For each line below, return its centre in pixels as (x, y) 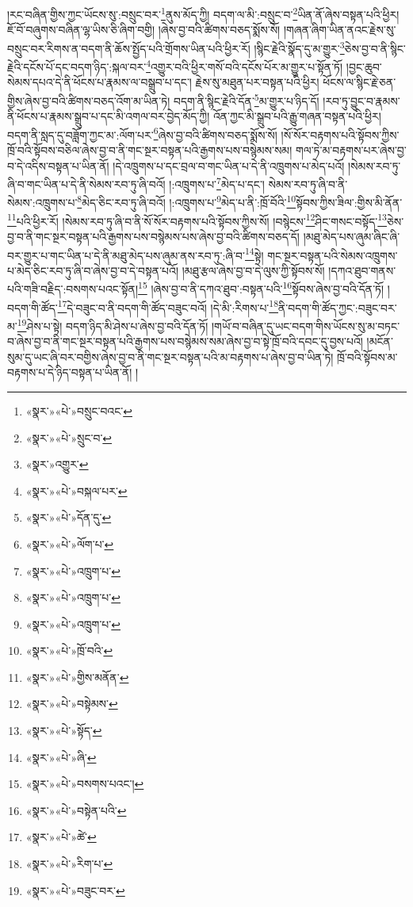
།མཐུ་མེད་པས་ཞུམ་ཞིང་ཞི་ (352, 236)
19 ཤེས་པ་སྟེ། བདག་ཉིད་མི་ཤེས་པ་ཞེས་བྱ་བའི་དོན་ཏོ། (113, 324)
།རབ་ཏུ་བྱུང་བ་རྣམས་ (361, 100)
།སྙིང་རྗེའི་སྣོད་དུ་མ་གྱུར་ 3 (299, 47)
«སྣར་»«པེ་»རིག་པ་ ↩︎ (69, 864)
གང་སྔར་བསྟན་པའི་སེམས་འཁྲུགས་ (333, 255)
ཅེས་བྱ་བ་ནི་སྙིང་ (375, 48)
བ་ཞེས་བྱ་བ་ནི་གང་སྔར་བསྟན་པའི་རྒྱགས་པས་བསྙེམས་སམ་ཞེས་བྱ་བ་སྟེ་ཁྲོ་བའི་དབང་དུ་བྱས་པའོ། (185, 341)
